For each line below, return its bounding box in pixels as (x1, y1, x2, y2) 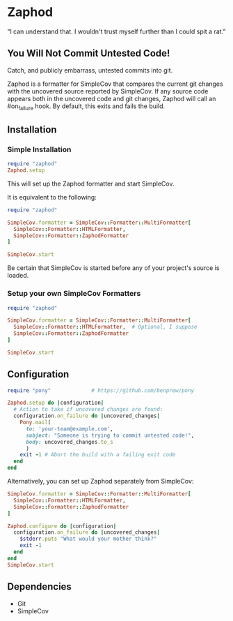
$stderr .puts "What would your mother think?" (19, 535, 157, 543)
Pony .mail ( (19, 419, 51, 426)
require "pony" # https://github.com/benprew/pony (7, 387, 195, 394)
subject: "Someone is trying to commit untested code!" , (25, 432, 195, 439)
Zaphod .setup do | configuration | (7, 399, 104, 407)
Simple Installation (7, 144, 72, 154)
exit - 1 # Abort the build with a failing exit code (19, 451, 176, 458)
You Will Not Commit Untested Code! (7, 47, 170, 59)
